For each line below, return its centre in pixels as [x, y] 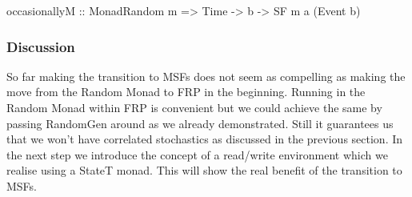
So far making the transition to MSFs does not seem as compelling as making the [206, 76]
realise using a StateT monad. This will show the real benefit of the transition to [204, 170]
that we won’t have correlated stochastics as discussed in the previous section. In [205, 139]
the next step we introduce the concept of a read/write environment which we [197, 154]
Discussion [41, 46]
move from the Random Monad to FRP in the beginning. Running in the [186, 92]
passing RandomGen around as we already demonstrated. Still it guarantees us [200, 123]
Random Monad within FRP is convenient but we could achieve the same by [194, 107]
